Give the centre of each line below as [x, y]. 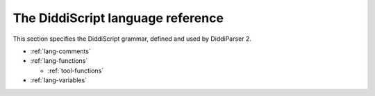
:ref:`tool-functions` [76, 70]
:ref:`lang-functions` [59, 61]
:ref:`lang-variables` [58, 80]
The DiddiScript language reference [118, 18]
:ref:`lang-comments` [61, 51]
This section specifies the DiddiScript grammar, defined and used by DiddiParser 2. [132, 39]
